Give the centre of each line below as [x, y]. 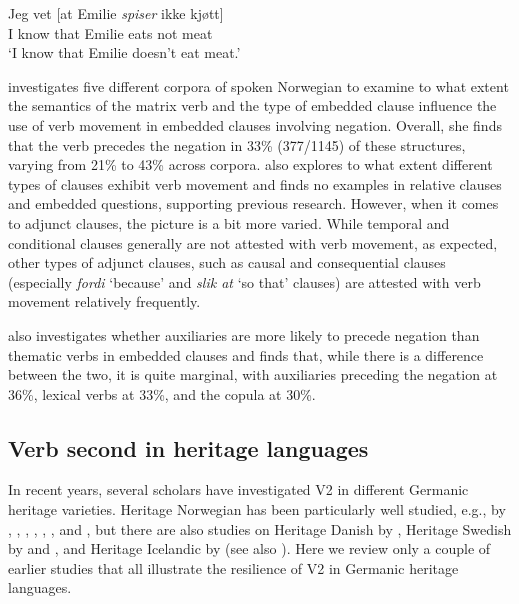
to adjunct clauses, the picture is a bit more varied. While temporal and [229, 222]
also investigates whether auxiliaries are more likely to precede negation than [244, 334]
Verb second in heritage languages [188, 447]
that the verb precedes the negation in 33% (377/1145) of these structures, [237, 144]
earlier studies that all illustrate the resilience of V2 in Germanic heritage [233, 567]
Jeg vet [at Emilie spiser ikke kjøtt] [116, 13]
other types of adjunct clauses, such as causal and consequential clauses [227, 262]
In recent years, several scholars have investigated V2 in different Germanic [238, 489]
